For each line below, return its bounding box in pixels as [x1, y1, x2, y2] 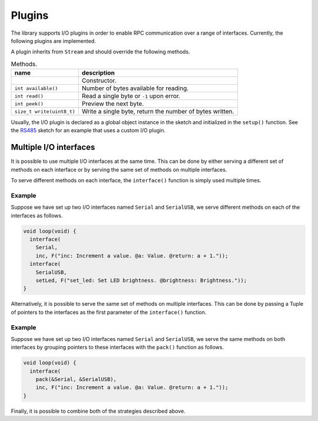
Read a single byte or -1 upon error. [81, 92, 181, 100]
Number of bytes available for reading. [81, 84, 189, 92]
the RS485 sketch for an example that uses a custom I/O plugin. [11, 127, 166, 134]
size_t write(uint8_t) [14, 108, 76, 115]
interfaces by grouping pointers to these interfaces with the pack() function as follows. [11, 344, 224, 351]
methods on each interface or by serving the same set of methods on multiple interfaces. [11, 166, 227, 173]
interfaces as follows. [11, 212, 63, 219]
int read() [14, 93, 44, 99]
